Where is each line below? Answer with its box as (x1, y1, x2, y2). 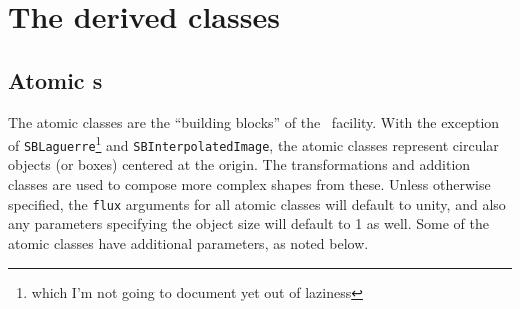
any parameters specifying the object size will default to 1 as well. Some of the (8, 213, 490, 234)
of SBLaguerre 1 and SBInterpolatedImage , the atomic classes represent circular (8, 132, 499, 155)
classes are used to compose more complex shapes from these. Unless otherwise (8, 174, 491, 195)
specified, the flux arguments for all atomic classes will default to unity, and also (8, 193, 506, 214)
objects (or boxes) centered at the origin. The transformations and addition (8, 154, 471, 175)
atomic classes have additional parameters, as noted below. (8, 232, 369, 253)
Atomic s (8, 64, 103, 95)
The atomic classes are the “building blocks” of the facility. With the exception (8, 111, 500, 132)
